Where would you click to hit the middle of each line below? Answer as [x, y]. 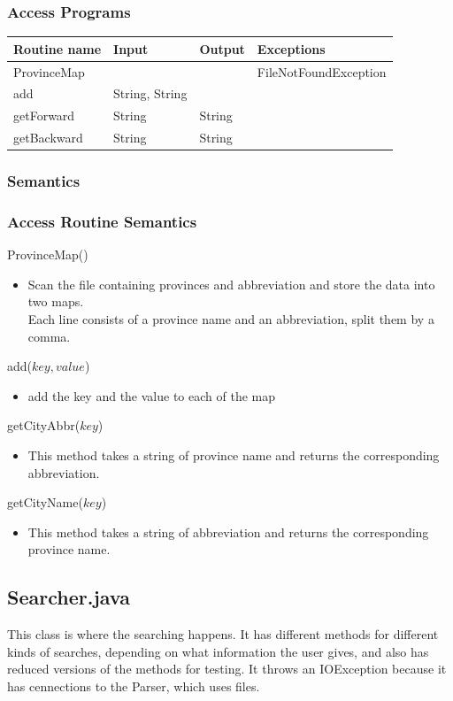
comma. [49, 336]
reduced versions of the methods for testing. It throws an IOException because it [227, 669]
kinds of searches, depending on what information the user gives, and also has [218, 651]
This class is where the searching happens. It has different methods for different [223, 634]
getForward [44, 116]
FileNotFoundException [322, 71]
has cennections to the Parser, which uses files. [134, 686]
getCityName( [45, 502]
